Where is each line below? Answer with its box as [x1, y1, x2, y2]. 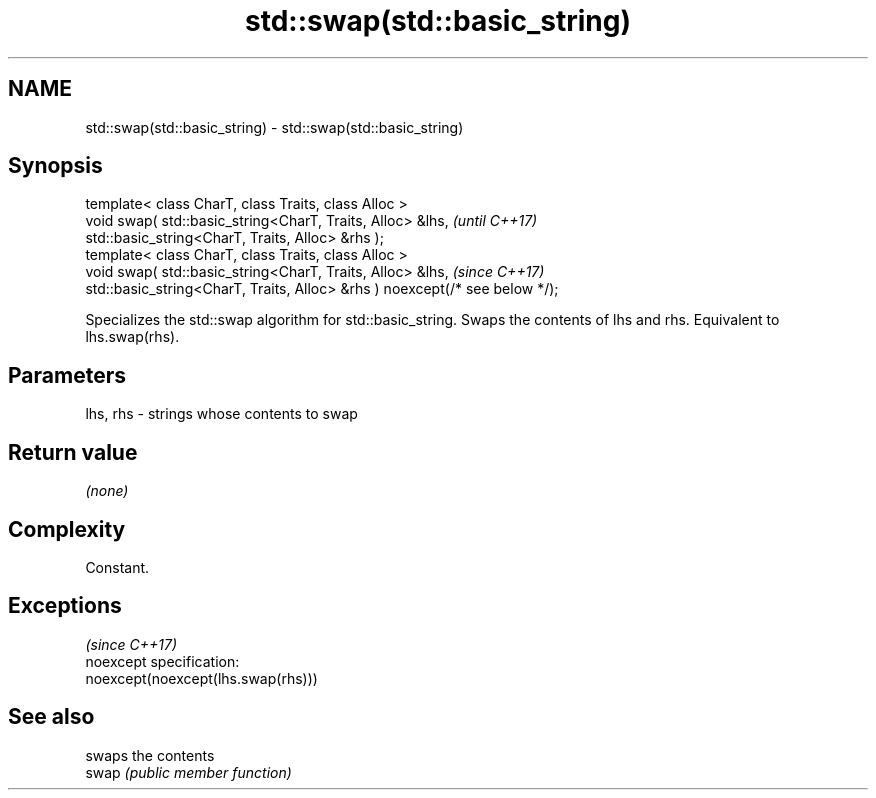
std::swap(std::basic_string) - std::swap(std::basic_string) [85, 118, 464, 136]
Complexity [8, 516, 126, 542]
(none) [85, 482, 129, 500]
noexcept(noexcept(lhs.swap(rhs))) [85, 669, 318, 687]
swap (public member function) [85, 763, 292, 781]
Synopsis [8, 153, 103, 179]
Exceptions [8, 593, 122, 619]
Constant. [85, 558, 150, 576]
